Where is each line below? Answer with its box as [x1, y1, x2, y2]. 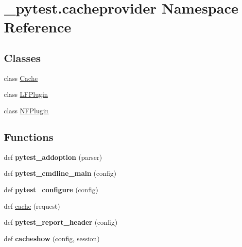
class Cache [4, 73, 38, 83]
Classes [4, 50, 41, 65]
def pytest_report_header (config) [4, 217, 118, 227]
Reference [4, 17, 71, 37]
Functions [4, 129, 53, 144]
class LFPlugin [4, 89, 48, 99]
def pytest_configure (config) [4, 184, 98, 194]
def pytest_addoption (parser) [4, 152, 102, 162]
